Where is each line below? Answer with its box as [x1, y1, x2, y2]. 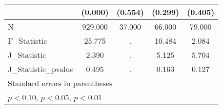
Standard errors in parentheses [8, 77, 113, 89]
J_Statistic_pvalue [8, 63, 74, 74]
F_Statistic [8, 35, 47, 46]
